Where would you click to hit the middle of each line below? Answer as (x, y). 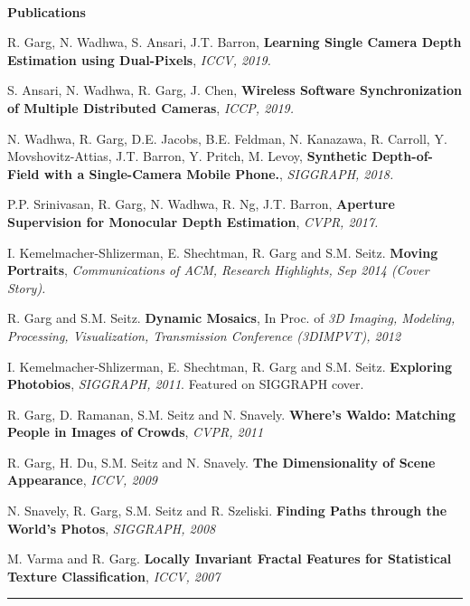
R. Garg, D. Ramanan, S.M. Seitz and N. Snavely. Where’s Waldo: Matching (231, 414)
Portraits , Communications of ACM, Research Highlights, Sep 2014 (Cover (218, 270)
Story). (27, 287)
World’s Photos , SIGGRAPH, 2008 (112, 528)
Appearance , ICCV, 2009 (82, 480)
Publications (47, 11)
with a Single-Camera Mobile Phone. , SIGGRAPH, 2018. (219, 173)
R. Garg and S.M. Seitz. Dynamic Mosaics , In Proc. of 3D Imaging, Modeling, (231, 318)
